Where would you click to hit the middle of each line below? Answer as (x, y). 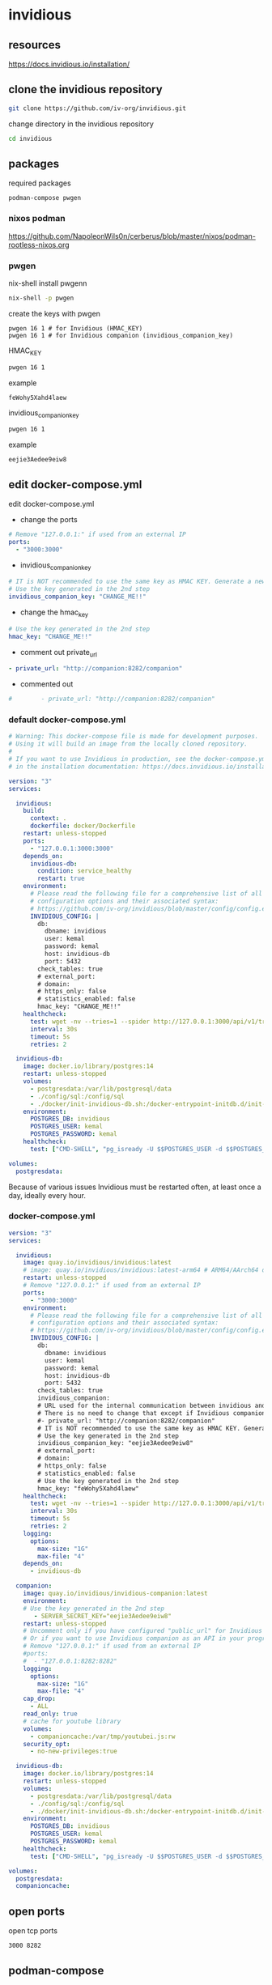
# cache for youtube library (72, 1721)
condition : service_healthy (85, 871)
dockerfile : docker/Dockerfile (83, 826)
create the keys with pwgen (55, 313)
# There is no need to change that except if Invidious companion (152, 1413)
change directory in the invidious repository (81, 124)
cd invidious (30, 138)
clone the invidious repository (86, 89)
